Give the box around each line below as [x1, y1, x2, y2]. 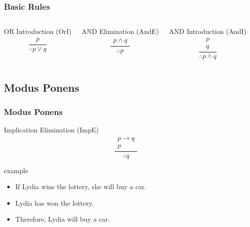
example [4, 165, 29, 175]
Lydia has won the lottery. [15, 197, 94, 208]
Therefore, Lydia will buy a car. [15, 214, 110, 224]
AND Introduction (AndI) [169, 26, 247, 36]
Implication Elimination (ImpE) [4, 124, 99, 134]
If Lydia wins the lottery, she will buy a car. [15, 181, 147, 192]
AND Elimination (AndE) [81, 26, 159, 36]
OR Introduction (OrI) [4, 26, 72, 36]
